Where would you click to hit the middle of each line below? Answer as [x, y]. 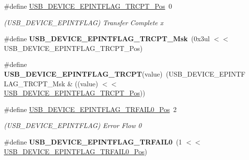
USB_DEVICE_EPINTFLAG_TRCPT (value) [83, 73]
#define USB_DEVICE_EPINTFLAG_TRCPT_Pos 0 [88, 6]
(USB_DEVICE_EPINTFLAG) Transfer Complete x [84, 22]
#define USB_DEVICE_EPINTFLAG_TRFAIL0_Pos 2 [90, 109]
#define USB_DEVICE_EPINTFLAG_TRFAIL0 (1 [93, 141]
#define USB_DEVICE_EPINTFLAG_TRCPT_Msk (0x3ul [107, 39]
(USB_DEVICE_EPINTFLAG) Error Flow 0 [73, 125]
